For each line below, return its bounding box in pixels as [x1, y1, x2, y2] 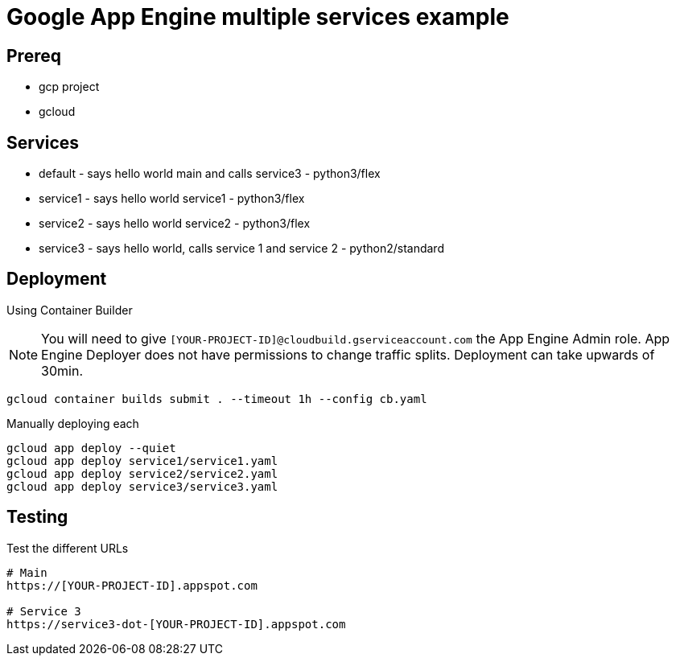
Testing [6, 507, 68, 528]
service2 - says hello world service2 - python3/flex [39, 216, 311, 231]
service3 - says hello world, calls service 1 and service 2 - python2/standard [39, 241, 444, 256]
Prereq [6, 45, 61, 66]
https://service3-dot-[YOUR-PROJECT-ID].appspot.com [6, 617, 346, 631]
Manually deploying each [6, 416, 139, 430]
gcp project [39, 80, 100, 94]
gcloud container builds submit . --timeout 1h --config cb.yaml [6, 392, 427, 405]
